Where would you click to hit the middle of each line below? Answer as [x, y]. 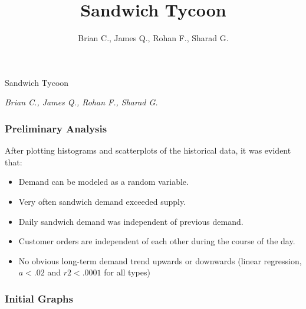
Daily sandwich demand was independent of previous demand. [131, 221]
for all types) [127, 272]
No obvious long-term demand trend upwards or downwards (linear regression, [160, 260]
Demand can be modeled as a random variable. [103, 182]
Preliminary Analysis [56, 128]
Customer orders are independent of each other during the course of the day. [157, 241]
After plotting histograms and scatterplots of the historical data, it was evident [148, 150]
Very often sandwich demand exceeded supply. [102, 201]
